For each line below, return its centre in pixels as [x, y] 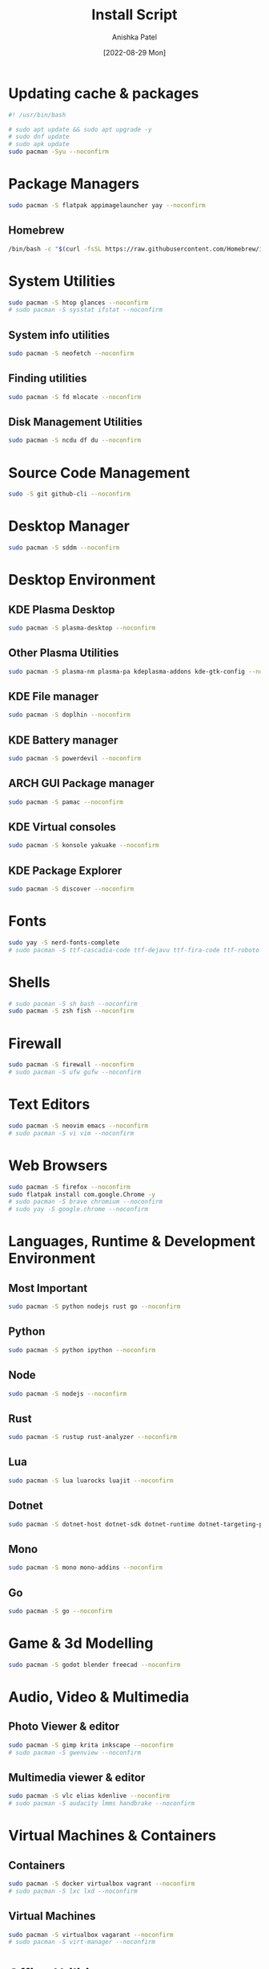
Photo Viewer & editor [64, 1727]
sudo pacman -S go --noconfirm [60, 1611]
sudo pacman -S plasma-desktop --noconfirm [82, 628]
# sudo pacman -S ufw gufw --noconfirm [75, 1072]
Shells [29, 982]
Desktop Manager [69, 526]
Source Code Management [99, 473]
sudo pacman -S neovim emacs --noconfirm [78, 1126]
